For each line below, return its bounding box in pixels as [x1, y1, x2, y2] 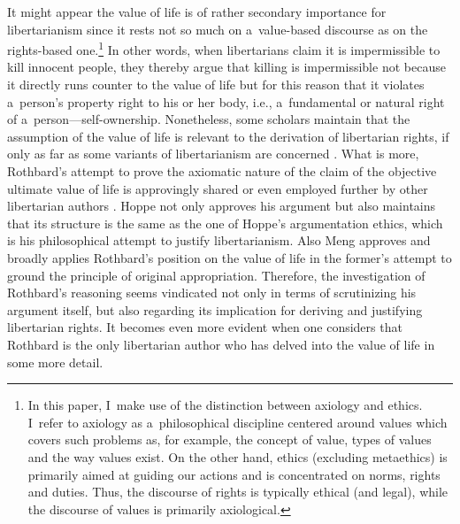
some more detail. [7, 352, 103, 371]
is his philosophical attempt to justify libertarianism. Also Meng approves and [7, 231, 431, 250]
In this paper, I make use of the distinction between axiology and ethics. [27, 396, 423, 414]
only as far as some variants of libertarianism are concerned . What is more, [7, 144, 419, 163]
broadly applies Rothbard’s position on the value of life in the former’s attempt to [7, 248, 452, 266]
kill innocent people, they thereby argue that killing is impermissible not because [7, 58, 446, 76]
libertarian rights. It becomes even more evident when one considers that [7, 318, 402, 336]
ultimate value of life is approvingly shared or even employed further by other [7, 179, 428, 197]
